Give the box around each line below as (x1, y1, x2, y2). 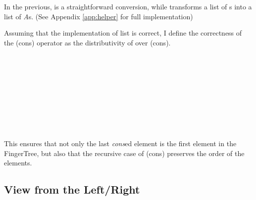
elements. (4, 158, 32, 168)
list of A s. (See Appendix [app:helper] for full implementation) (4, 11, 193, 21)
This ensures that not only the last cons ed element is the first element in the (4, 138, 237, 149)
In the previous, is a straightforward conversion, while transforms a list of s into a (4, 1, 252, 11)
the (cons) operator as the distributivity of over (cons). (4, 37, 171, 47)
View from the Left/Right (4, 182, 140, 197)
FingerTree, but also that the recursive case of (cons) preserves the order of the (4, 148, 245, 158)
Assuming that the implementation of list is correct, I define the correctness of (4, 28, 242, 38)
